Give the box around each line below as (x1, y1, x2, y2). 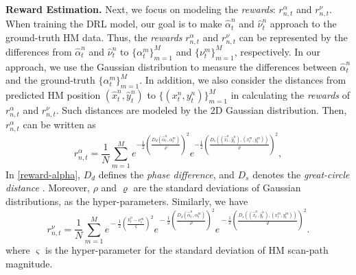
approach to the (270, 16, 337, 31)
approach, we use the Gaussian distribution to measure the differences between (5, 59, 337, 73)
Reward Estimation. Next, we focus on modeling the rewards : (5, 2, 276, 16)
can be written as (23, 117, 96, 132)
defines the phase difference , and (98, 167, 235, 181)
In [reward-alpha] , (5, 167, 81, 181)
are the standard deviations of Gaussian (133, 180, 301, 195)
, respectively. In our (234, 44, 321, 58)
